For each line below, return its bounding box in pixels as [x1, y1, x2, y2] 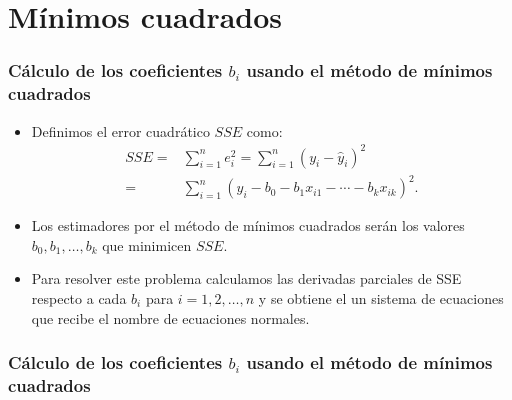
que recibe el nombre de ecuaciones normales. [31, 307, 310, 328]
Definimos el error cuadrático [31, 120, 210, 141]
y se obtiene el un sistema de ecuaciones [258, 287, 504, 308]
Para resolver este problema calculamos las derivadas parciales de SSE [31, 268, 462, 289]
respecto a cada [31, 287, 127, 308]
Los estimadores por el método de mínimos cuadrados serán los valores [31, 215, 465, 236]
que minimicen [102, 234, 192, 255]
